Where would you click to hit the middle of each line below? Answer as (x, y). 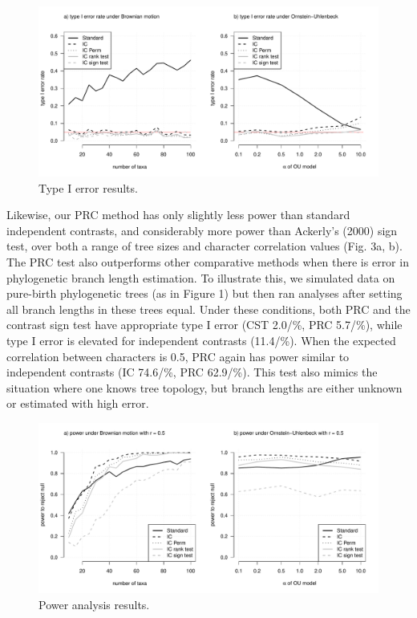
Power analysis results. (94, 604)
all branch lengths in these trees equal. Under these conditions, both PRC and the (208, 309)
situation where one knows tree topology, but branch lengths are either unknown (204, 387)
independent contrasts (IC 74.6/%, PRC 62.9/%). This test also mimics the (192, 372)
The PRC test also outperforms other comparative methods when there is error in (208, 261)
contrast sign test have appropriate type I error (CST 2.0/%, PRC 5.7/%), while (204, 325)
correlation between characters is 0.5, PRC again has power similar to (178, 356)
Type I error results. (88, 187)
